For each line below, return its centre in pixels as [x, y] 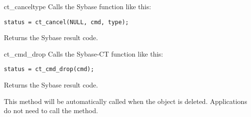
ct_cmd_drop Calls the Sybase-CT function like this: [84, 53]
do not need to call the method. [51, 110]
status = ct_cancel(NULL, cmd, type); [66, 22]
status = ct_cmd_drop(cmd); [49, 69]
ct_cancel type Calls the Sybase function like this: [78, 6]
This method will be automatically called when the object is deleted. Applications [125, 101]
